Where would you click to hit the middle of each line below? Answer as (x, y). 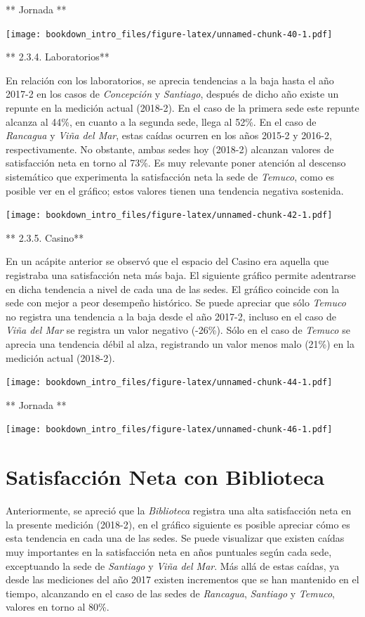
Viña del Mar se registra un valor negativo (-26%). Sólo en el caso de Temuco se (178, 330)
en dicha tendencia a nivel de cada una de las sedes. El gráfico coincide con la (173, 288)
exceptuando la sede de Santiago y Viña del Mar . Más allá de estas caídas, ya (173, 565)
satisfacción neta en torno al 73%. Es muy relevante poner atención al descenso (176, 163)
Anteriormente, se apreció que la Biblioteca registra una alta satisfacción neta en (179, 511)
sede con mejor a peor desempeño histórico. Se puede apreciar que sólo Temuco (176, 303)
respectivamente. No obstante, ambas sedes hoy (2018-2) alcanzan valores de (170, 149)
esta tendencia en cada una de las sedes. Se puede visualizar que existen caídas (175, 538)
